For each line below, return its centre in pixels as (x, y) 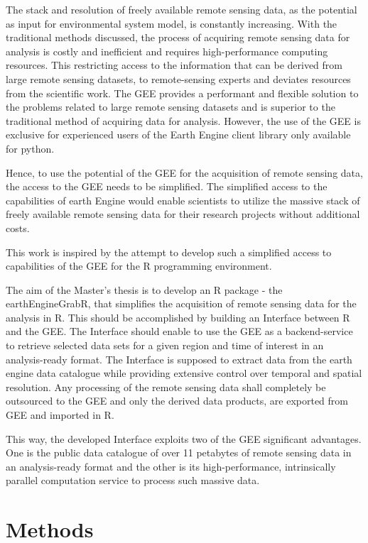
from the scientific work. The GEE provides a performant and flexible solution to (182, 93)
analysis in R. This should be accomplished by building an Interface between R (178, 317)
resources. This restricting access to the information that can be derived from (174, 65)
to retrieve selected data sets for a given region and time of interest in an (165, 345)
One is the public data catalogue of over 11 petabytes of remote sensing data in (179, 452)
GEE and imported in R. (60, 415)
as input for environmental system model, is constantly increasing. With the (172, 23)
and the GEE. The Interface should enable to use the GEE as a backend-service (179, 331)
